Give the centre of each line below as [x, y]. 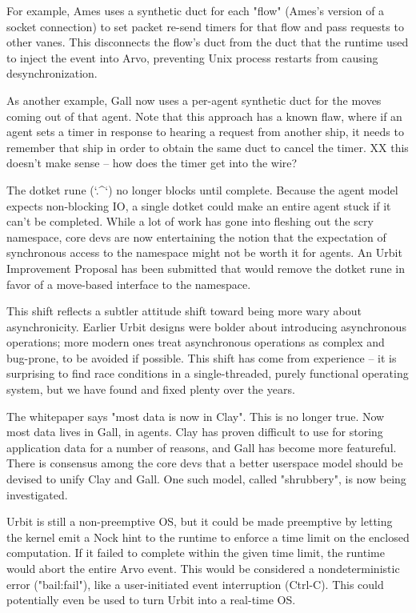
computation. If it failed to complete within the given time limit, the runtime [196, 553]
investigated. [37, 494]
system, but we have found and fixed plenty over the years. [151, 389]
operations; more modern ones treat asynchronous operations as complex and [196, 342]
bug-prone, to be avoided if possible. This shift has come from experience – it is [202, 357]
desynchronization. [52, 73]
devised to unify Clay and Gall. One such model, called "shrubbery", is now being [206, 479]
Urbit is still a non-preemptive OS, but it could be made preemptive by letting [200, 521]
